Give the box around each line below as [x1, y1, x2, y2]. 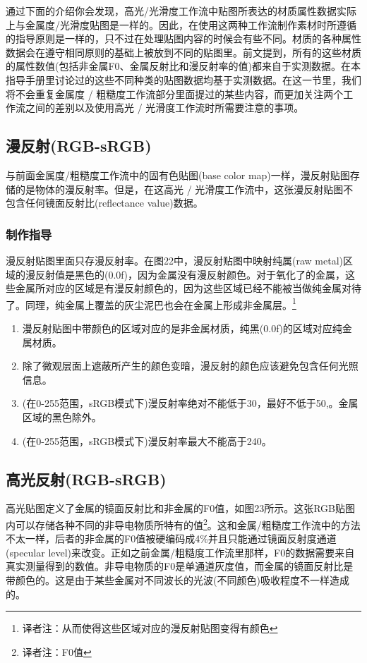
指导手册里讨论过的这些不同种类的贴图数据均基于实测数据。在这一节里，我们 [6, 72, 361, 87]
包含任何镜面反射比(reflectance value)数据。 [6, 195, 203, 210]
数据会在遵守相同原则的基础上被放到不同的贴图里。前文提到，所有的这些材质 [6, 44, 361, 59]
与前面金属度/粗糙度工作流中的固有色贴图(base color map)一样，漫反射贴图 [6, 167, 350, 182]
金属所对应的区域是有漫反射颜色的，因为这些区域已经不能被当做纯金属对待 [15, 281, 361, 296]
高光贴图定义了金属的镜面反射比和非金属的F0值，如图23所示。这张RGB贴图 [6, 501, 355, 516]
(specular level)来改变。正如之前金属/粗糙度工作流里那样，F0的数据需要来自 [6, 545, 355, 559]
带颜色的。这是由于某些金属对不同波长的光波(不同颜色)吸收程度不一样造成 [6, 572, 349, 587]
